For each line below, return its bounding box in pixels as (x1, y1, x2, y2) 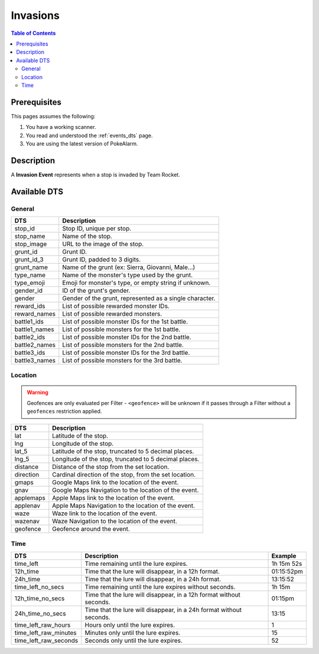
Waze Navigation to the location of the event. (52, 517, 177, 525)
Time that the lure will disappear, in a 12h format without (84, 590, 240, 598)
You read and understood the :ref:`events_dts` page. (25, 132, 153, 139)
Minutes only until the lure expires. (84, 629, 181, 637)
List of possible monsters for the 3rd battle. (62, 357, 183, 365)
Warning (27, 388, 48, 396)
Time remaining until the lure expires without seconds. (84, 582, 236, 591)
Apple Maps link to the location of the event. (52, 494, 175, 502)
